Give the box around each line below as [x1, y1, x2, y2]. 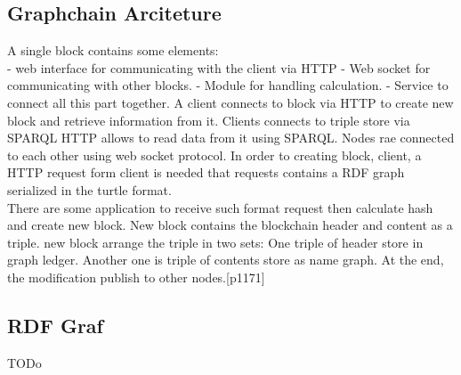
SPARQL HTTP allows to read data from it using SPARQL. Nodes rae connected [7, 128, 455, 147]
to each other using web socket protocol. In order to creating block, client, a [7, 145, 422, 164]
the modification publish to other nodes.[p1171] [7, 267, 265, 286]
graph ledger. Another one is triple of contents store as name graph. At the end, [7, 250, 444, 269]
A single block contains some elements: [7, 41, 219, 60]
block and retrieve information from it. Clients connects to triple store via [7, 110, 410, 129]
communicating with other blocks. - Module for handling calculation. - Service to [7, 76, 449, 94]
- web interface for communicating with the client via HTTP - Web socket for [7, 58, 431, 77]
